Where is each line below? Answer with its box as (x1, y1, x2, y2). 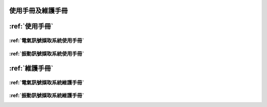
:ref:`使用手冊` (9, 22, 54, 30)
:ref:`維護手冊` (9, 64, 54, 72)
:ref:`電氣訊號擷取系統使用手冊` (9, 37, 84, 44)
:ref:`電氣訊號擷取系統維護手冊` (9, 79, 84, 86)
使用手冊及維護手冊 (9, 6, 68, 15)
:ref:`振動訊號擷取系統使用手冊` (9, 50, 84, 57)
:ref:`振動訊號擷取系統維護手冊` (9, 92, 84, 99)
